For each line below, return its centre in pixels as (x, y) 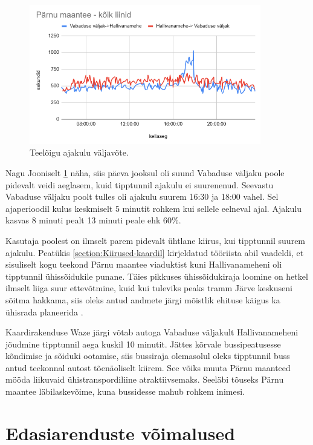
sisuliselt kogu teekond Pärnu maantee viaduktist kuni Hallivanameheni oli (144, 264)
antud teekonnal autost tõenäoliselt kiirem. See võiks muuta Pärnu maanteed (148, 367)
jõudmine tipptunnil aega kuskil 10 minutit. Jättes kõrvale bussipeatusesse (143, 344)
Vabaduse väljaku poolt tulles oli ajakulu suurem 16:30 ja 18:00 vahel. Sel (142, 196)
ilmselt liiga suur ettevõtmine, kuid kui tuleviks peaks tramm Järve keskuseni (149, 288)
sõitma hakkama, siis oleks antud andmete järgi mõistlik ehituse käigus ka (143, 299)
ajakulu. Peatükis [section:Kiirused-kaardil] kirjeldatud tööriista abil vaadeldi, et (155, 252)
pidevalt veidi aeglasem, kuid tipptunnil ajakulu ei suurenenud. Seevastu (140, 184)
